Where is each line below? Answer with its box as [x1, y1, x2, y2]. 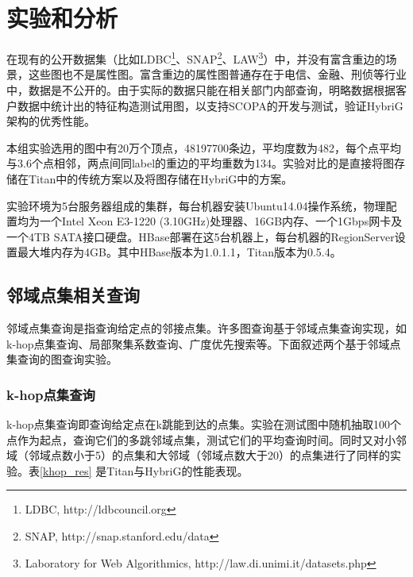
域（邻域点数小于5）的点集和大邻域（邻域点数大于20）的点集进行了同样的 [6, 447, 390, 464]
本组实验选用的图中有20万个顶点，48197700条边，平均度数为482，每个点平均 [6, 139, 401, 156]
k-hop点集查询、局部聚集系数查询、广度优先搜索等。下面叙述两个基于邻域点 [6, 335, 401, 352]
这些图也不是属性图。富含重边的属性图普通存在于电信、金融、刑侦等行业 [28, 66, 407, 83]
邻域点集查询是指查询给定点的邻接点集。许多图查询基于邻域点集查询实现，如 [6, 320, 407, 337]
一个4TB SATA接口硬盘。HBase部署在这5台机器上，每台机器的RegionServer [6, 228, 395, 244]
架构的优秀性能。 [6, 113, 95, 129]
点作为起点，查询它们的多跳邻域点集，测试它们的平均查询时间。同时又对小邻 [6, 431, 407, 448]
